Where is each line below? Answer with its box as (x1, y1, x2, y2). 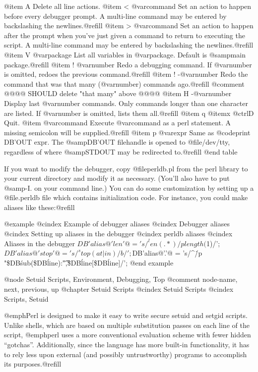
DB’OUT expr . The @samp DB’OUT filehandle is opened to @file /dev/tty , (4, 137, 230, 147)
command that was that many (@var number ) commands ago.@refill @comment (4, 78, 245, 89)
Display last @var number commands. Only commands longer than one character (4, 98, 248, 108)
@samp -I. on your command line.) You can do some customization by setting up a (4, 182, 254, 193)
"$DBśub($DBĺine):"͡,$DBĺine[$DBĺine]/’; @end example (4, 257, 174, 267)
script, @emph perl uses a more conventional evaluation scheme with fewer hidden (4, 329, 251, 340)
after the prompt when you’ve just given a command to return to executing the (4, 30, 245, 40)
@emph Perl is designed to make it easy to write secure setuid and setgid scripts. (4, 310, 248, 320)
